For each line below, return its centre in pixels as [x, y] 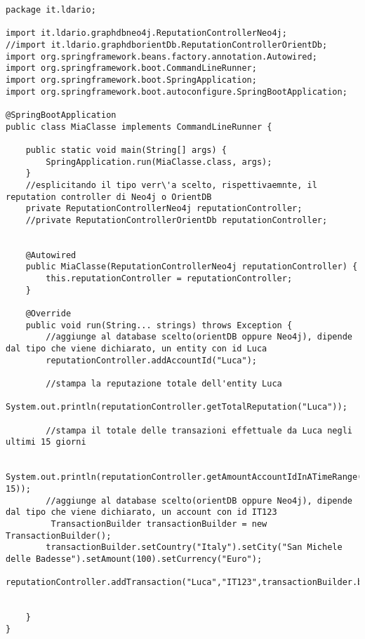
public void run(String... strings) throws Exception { [159, 325]
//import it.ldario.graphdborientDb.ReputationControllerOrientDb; [167, 45]
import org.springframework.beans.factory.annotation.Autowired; [161, 56]
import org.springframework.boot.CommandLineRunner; [131, 68]
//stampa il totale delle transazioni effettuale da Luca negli [199, 430]
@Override [48, 314]
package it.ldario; [51, 10]
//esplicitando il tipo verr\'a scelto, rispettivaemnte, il [171, 185]
